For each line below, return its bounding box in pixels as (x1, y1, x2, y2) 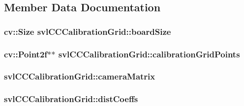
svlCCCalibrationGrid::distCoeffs (4, 93, 138, 105)
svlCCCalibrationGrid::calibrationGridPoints (58, 48, 240, 60)
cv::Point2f (4, 48, 48, 60)
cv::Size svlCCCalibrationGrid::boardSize (4, 25, 171, 37)
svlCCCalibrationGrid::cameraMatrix (4, 70, 155, 82)
